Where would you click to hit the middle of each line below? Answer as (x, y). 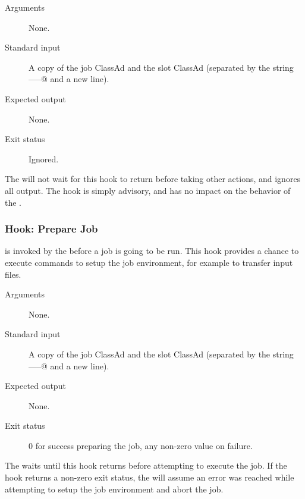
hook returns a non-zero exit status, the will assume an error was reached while (150, 477)
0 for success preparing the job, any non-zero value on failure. (141, 445)
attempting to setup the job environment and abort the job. (114, 489)
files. (13, 274)
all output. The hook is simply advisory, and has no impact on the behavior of (148, 190)
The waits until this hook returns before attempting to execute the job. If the (146, 465)
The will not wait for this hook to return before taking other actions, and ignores (153, 179)
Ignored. (44, 159)
